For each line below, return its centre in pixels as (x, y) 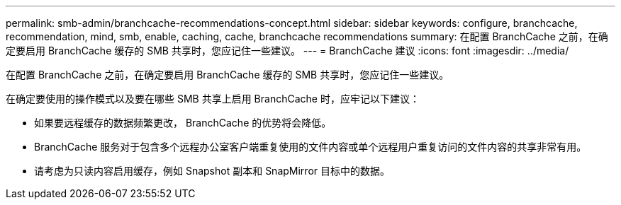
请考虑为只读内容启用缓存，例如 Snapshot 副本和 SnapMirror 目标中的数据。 (212, 171)
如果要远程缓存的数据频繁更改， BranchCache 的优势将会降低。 (183, 123)
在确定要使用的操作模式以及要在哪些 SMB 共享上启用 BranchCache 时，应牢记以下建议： (213, 99)
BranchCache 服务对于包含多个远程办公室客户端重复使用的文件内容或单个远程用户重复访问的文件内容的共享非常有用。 (310, 147)
